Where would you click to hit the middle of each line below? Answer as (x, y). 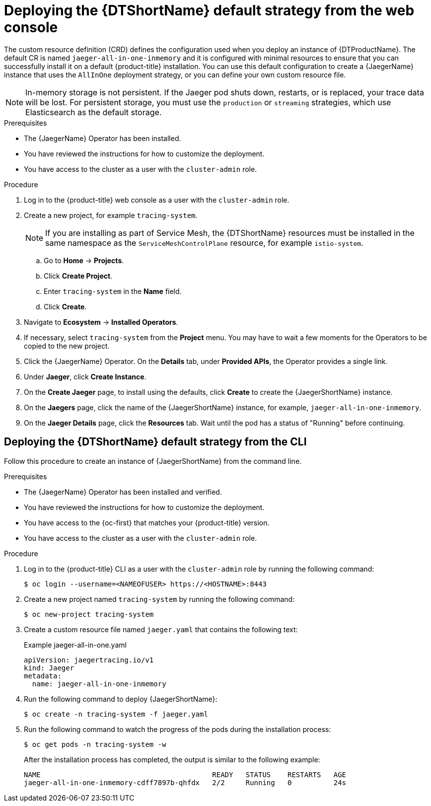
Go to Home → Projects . (84, 260)
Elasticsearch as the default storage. (94, 112)
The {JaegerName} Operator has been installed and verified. (123, 492)
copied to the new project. (67, 346)
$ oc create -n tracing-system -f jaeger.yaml (116, 714)
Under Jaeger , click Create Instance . (85, 376)
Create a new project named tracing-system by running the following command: (159, 599)
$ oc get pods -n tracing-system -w (95, 744)
